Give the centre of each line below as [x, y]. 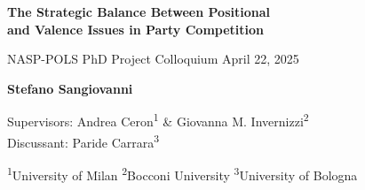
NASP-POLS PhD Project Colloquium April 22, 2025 [153, 59]
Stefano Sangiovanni [70, 88]
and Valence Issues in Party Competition [136, 29]
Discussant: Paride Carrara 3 [83, 141]
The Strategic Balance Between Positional [139, 11]
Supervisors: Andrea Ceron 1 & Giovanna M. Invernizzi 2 [158, 120]
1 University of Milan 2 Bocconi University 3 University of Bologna [182, 173]
